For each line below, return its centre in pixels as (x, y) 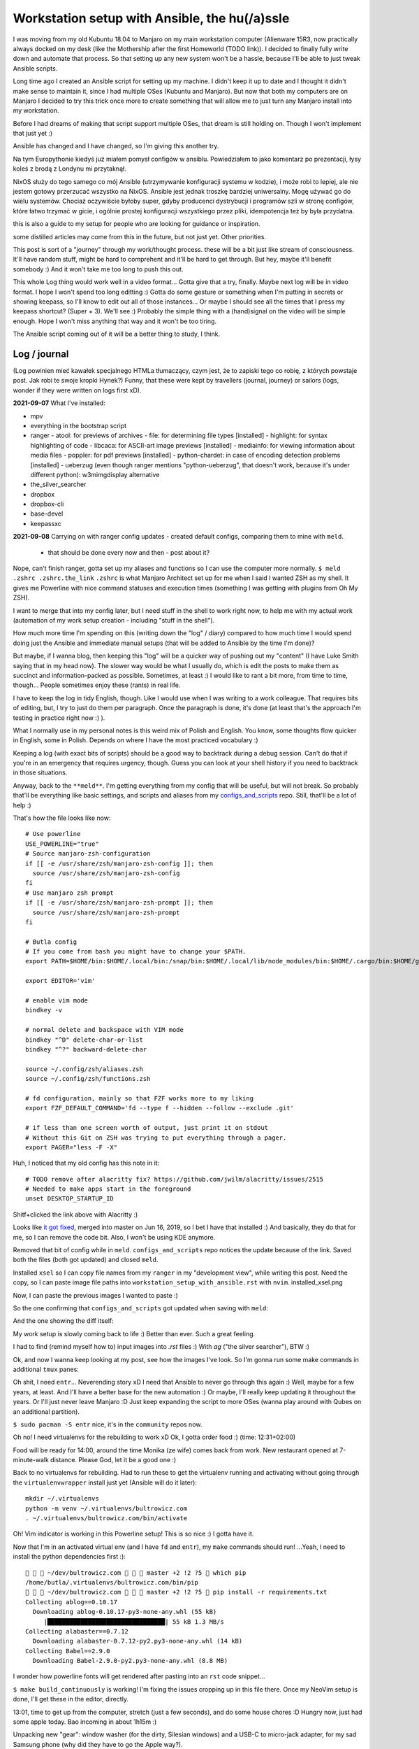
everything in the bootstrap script (79, 425)
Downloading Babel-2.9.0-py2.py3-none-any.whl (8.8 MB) (130, 1661)
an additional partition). (46, 1411)
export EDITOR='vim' (60, 981)
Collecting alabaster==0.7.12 (77, 1631)
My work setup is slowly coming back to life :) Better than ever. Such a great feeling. (134, 1333)
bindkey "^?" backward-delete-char (86, 1049)
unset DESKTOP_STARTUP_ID (70, 1199)
